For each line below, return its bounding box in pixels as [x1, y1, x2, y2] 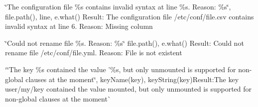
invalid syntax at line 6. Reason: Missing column [5, 21, 153, 31]
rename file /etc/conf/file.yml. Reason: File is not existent [5, 47, 182, 58]
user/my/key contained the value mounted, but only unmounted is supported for [5, 84, 252, 94]
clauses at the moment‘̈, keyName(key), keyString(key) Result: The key [25, 74, 239, 84]
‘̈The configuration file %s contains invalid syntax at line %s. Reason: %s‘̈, [5, 1, 231, 11]
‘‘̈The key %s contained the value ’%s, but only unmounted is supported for [5, 64, 236, 74]
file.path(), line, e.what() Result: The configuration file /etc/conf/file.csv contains [5, 11, 254, 21]
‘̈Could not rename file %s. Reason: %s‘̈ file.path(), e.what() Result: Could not [5, 37, 244, 48]
